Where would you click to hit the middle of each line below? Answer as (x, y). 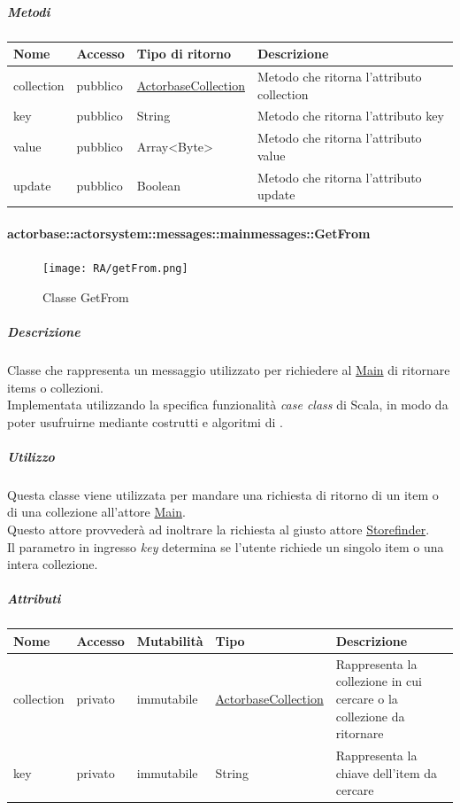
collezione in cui (379, 681)
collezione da (370, 716)
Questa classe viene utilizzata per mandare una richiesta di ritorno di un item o (223, 494)
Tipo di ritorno (184, 54)
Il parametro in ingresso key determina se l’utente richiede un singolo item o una (226, 546)
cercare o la (367, 698)
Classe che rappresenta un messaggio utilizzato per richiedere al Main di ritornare (229, 369)
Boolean (158, 186)
